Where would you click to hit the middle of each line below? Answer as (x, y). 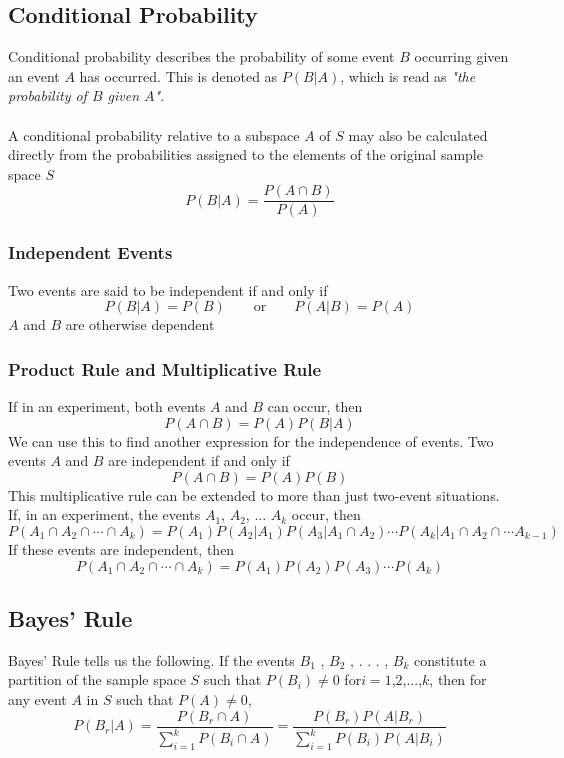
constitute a (450, 659)
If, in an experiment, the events (104, 514)
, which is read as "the (408, 75)
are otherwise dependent (140, 324)
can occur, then (315, 406)
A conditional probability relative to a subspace (154, 134)
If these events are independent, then (121, 549)
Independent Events (90, 252)
